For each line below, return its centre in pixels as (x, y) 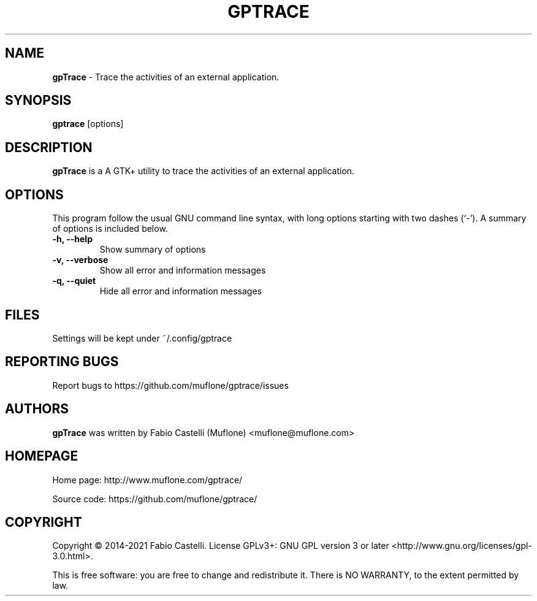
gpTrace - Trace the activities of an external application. (166, 77)
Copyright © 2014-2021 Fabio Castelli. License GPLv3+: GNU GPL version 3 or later (221, 546)
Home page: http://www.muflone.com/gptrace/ (147, 480)
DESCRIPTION (49, 147)
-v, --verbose (80, 260)
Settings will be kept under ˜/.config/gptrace (142, 338)
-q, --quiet (74, 281)
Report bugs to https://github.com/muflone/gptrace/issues (170, 385)
